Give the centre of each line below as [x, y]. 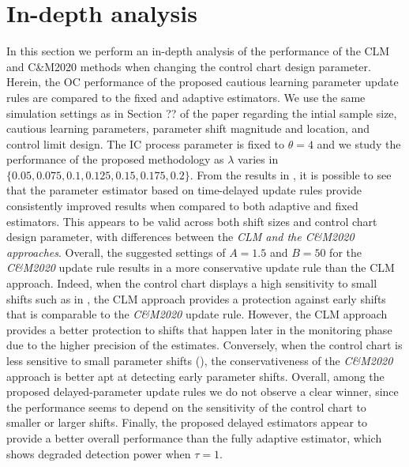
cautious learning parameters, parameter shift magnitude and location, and [188, 128]
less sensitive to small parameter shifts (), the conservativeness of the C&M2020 [200, 360]
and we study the [359, 143]
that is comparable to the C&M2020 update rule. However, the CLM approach [197, 314]
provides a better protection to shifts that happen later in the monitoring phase [199, 329]
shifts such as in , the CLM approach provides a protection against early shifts [196, 298]
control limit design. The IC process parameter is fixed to [145, 143]
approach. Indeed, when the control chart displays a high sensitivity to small [192, 283]
